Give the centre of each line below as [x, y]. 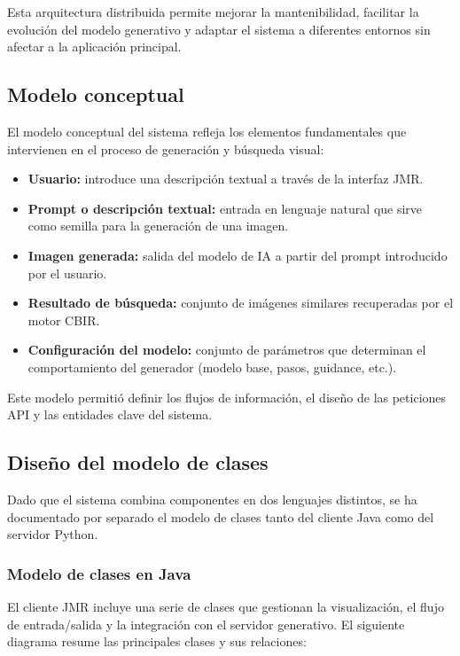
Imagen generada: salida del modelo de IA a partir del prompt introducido [238, 255]
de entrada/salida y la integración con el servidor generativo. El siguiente [206, 624]
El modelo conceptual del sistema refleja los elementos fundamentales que [207, 131]
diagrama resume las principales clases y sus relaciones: [157, 641]
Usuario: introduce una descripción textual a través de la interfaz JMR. [226, 179]
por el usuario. [67, 273]
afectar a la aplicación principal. [94, 47]
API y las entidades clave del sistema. [110, 414]
